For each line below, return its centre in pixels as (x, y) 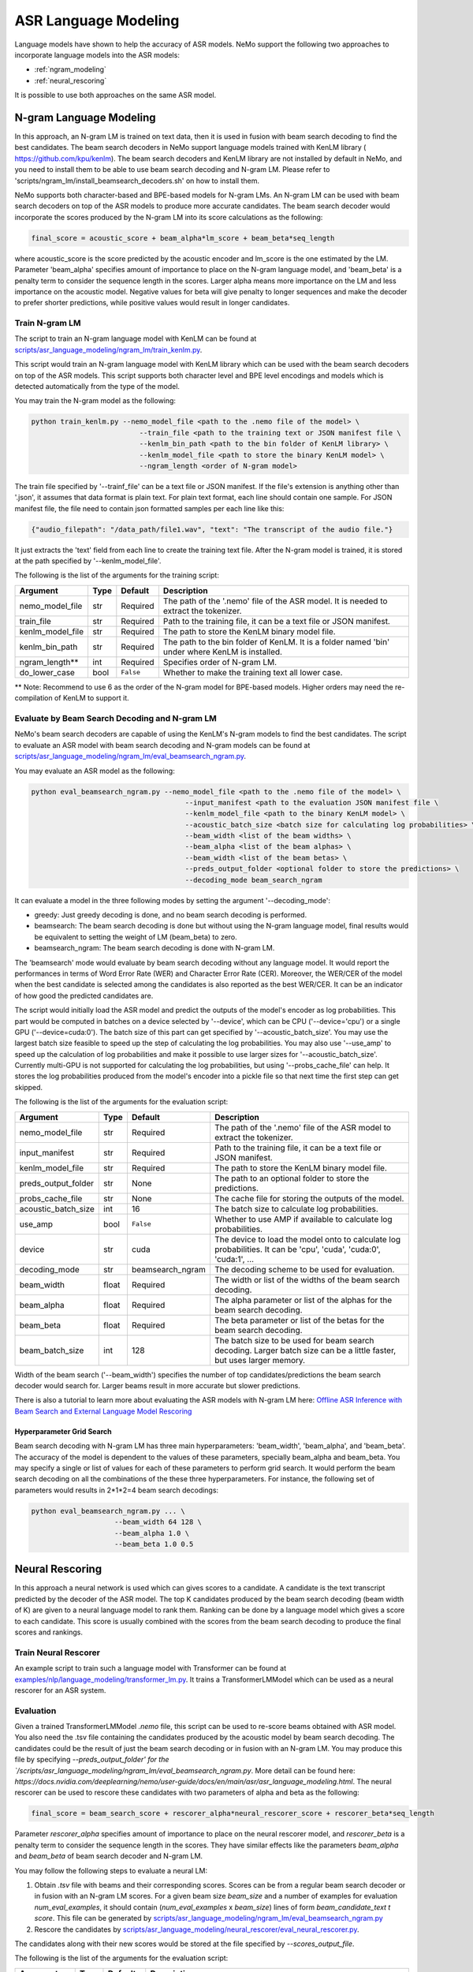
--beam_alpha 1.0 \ (152, 1533)
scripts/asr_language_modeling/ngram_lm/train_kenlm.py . (108, 349)
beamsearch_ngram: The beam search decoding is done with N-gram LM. (155, 948)
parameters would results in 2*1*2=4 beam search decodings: (117, 1490)
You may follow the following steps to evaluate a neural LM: (111, 1870)
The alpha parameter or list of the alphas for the (303, 1300)
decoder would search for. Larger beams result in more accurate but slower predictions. (158, 1386)
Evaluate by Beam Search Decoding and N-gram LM (115, 718)
